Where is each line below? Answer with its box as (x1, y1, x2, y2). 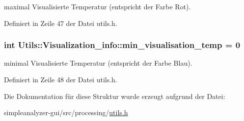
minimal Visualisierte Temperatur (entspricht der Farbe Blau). (4, 58, 192, 68)
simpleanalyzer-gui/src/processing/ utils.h (4, 107, 128, 118)
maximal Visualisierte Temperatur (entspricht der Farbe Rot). (4, 1, 191, 11)
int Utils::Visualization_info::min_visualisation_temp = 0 (4, 39, 241, 51)
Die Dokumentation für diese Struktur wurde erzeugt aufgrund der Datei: (4, 91, 225, 101)
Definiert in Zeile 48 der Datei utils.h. (4, 74, 117, 84)
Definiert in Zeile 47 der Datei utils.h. (4, 18, 117, 28)
